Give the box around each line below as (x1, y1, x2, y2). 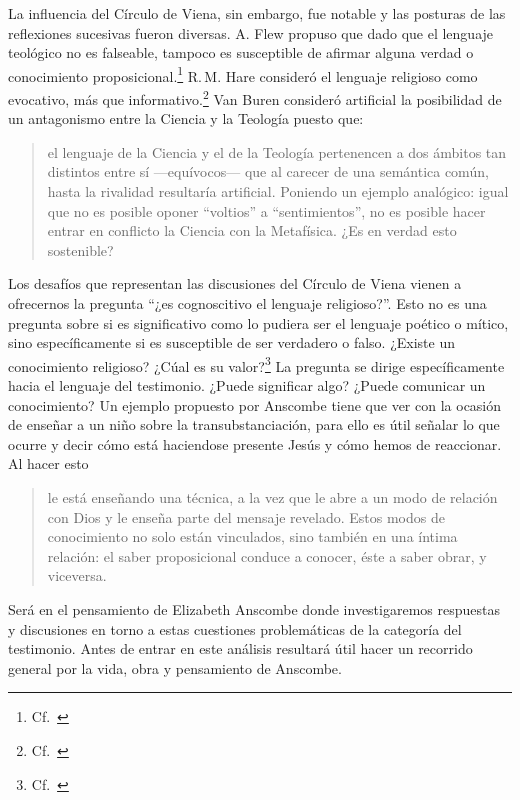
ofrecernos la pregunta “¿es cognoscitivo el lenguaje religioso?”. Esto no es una (8, 293, 487, 314)
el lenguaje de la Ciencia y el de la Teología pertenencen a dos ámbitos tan (47, 141, 507, 162)
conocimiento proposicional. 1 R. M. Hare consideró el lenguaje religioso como (8, 62, 478, 86)
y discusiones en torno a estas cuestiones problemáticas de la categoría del (8, 618, 462, 639)
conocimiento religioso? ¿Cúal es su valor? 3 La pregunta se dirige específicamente (8, 352, 505, 376)
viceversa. (47, 565, 107, 586)
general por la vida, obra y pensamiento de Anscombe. (8, 657, 342, 678)
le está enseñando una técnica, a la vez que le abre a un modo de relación (47, 487, 498, 508)
